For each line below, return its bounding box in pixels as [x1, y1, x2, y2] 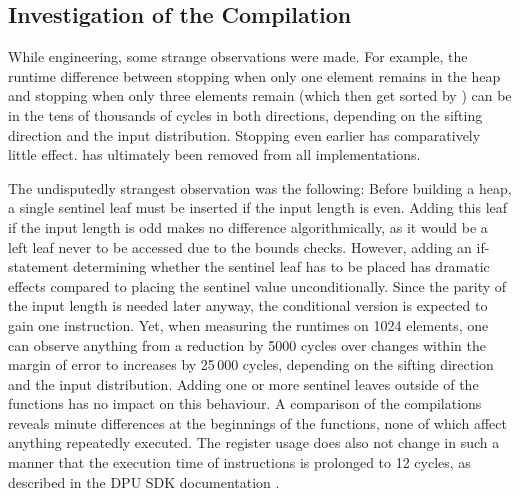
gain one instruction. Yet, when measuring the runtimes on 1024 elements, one [8, 314, 489, 335]
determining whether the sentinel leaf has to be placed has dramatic [73, 256, 490, 277]
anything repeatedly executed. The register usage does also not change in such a [8, 432, 500, 453]
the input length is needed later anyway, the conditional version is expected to [8, 295, 488, 316]
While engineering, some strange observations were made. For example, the [8, 46, 468, 67]
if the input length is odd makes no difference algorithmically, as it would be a [8, 216, 488, 237]
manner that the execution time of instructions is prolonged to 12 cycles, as [8, 452, 471, 473]
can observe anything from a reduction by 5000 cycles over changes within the [8, 334, 486, 355]
